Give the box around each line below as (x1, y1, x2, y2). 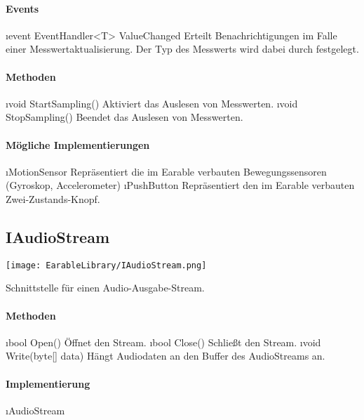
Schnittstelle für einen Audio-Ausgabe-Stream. (6, 280, 205, 295)
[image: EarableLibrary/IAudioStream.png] (6, 260, 207, 270)
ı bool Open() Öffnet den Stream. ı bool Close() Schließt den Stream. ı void (6, 334, 321, 349)
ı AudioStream (6, 402, 65, 417)
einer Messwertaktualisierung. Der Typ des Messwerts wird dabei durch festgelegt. (6, 41, 359, 56)
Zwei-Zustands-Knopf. (6, 191, 100, 206)
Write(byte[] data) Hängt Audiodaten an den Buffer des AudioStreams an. (6, 348, 325, 363)
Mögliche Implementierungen (6, 137, 150, 152)
